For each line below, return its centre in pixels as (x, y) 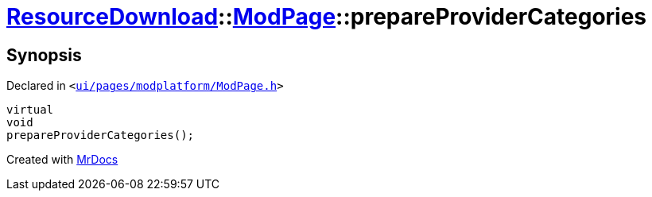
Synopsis (44, 55)
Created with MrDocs (62, 160)
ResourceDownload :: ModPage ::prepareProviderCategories (327, 17)
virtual (30, 110)
